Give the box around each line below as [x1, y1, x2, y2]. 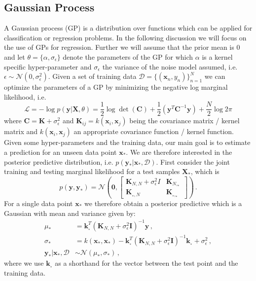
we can [204, 71, 225, 81]
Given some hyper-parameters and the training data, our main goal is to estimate [4, 137, 251, 147]
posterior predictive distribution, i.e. [4, 156, 113, 167]
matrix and [4, 126, 38, 137]
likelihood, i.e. [4, 91, 46, 102]
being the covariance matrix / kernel [129, 115, 240, 126]
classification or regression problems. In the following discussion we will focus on [4, 32, 247, 42]
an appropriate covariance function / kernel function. [73, 126, 234, 137]
